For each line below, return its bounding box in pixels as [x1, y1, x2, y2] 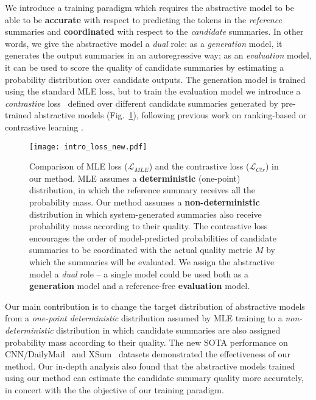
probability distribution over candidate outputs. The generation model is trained [5, 73, 306, 85]
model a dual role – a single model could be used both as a [29, 267, 249, 280]
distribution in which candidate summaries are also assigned [56, 323, 281, 336]
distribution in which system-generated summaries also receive [29, 207, 262, 220]
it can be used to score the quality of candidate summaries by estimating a [5, 60, 284, 73]
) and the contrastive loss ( [149, 160, 250, 173]
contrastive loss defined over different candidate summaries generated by [5, 96, 278, 109]
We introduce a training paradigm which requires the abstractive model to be [5, 1, 294, 13]
